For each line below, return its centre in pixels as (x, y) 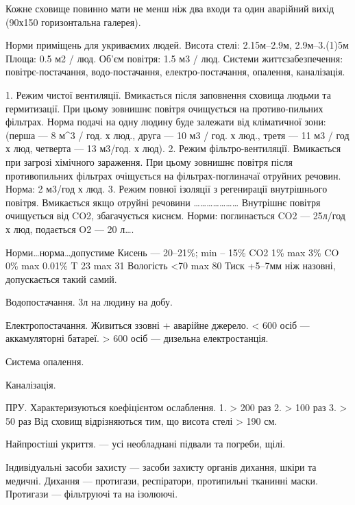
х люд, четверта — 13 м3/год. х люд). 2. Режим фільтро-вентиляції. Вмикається (173, 148)
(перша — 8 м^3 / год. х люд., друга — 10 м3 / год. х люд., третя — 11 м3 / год (177, 135)
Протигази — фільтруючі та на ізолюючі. (92, 494)
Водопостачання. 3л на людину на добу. (89, 302)
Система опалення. (45, 361)
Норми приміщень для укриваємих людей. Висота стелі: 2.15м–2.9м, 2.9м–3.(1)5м (177, 45)
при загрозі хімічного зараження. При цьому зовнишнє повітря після (149, 161)
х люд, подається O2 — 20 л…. (70, 229)
